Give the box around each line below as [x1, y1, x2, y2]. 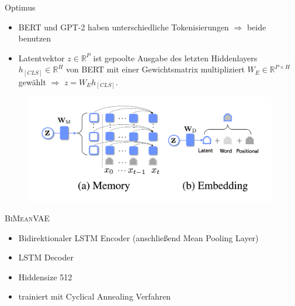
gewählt [18, 75, 46, 88]
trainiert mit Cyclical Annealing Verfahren [18, 290, 171, 302]
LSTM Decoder [18, 251, 74, 263]
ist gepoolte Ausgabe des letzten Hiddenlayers [93, 51, 258, 64]
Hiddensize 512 [18, 270, 72, 283]
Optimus [5, 1, 36, 13]
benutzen [18, 32, 51, 44]
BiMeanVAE [5, 212, 50, 224]
